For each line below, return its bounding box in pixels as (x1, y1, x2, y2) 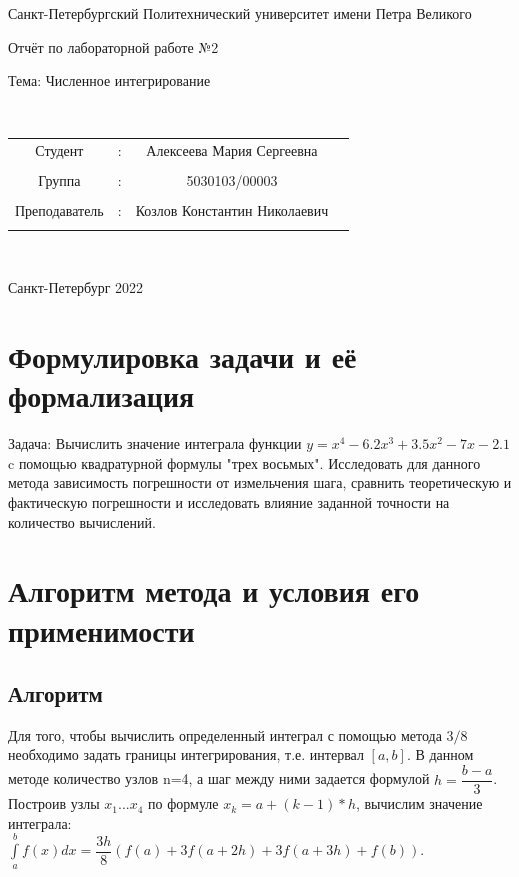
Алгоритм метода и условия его (8, 570, 420, 611)
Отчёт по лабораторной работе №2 (8, 36, 219, 57)
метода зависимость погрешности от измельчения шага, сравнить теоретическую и (8, 472, 512, 493)
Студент (35, 140, 84, 161)
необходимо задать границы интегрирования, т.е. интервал (8, 744, 364, 765)
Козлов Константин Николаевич (135, 200, 329, 221)
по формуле (148, 793, 219, 814)
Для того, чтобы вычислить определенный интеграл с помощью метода (8, 724, 442, 745)
